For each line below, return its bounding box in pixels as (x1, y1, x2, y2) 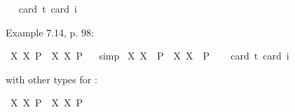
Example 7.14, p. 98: (6, 24, 94, 39)
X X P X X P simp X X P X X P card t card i (10, 48, 289, 63)
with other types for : (6, 71, 97, 86)
